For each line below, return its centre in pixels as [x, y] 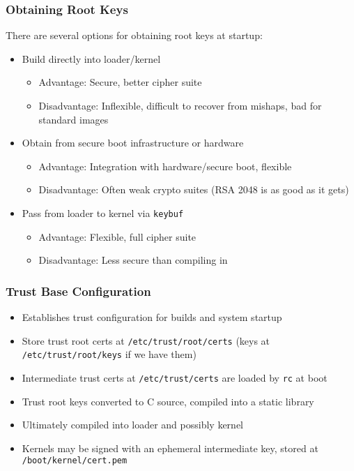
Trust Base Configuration [78, 291]
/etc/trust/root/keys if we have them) [109, 354]
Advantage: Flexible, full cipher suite [117, 236]
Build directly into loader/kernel [91, 58]
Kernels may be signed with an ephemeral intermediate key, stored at [170, 448]
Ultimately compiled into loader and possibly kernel [132, 425]
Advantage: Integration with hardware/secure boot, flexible [165, 166]
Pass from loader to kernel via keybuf [103, 212]
